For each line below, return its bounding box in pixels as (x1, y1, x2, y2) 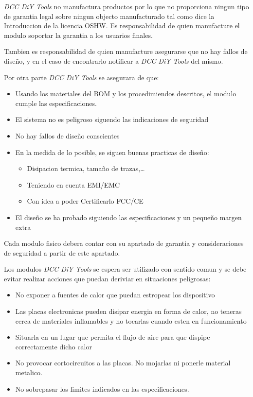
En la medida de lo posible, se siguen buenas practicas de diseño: (15, 147, 209, 157)
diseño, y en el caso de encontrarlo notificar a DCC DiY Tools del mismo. (4, 55, 223, 66)
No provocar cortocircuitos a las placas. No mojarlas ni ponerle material (15, 358, 231, 368)
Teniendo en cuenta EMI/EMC (27, 179, 120, 190)
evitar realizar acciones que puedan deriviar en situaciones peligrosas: (4, 273, 211, 283)
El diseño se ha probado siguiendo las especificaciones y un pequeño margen (15, 212, 242, 222)
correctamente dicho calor (15, 341, 92, 351)
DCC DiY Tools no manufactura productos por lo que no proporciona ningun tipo (4, 1, 249, 11)
